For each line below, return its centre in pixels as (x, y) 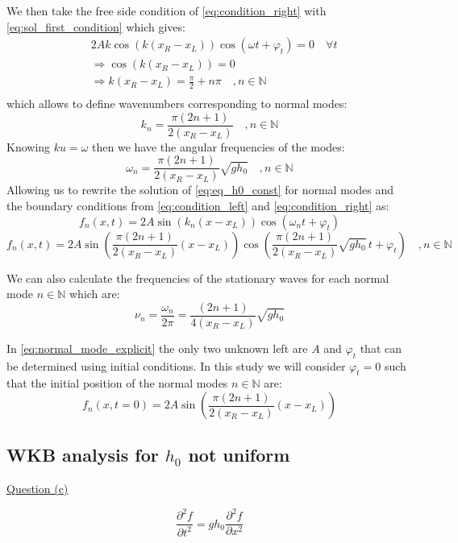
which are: (94, 294)
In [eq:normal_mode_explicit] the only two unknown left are (157, 348)
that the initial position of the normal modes (117, 383)
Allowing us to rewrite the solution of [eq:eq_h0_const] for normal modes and (200, 190)
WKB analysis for (83, 455)
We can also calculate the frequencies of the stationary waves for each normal (198, 278)
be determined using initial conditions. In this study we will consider (176, 365)
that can (381, 348)
